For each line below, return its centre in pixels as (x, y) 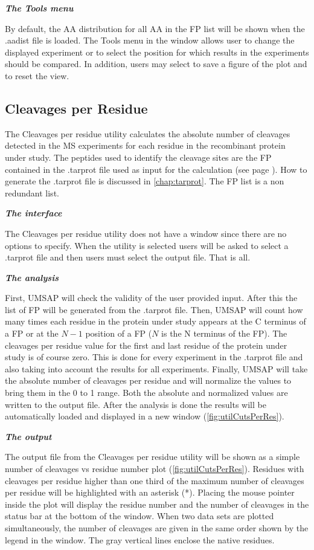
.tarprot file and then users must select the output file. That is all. (128, 257)
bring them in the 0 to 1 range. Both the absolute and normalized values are (146, 393)
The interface (34, 213)
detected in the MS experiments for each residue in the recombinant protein (145, 145)
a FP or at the (32, 333)
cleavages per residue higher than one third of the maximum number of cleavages (155, 480)
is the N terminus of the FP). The (224, 333)
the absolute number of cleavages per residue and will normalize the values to (148, 380)
